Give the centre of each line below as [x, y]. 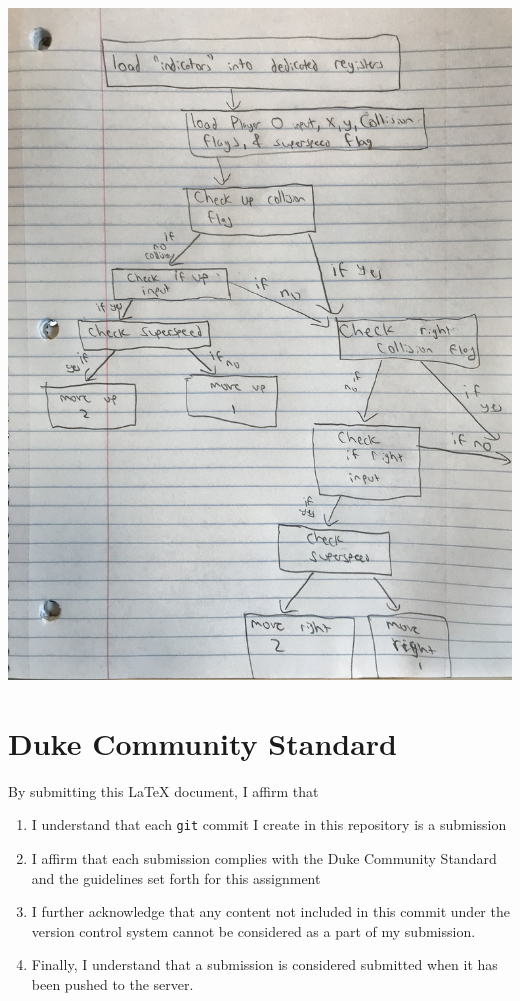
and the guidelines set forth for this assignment [176, 877]
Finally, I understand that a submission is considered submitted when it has [264, 964]
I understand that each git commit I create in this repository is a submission [269, 824]
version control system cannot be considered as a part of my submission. [253, 930]
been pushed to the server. [112, 983]
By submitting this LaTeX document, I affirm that [163, 790]
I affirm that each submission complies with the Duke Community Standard [264, 857]
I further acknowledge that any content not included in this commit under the [270, 911]
